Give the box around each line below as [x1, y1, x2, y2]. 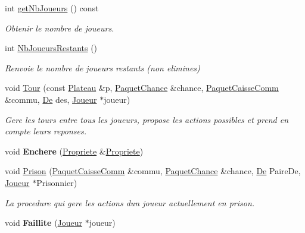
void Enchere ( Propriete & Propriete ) [5, 144, 144, 157]
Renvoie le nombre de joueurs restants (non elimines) [5, 61, 200, 74]
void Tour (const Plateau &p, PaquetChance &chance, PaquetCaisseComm [5, 81, 279, 94]
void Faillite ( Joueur [5, 216, 83, 229]
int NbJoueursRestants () [5, 42, 98, 54]
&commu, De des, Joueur [5, 93, 97, 105]
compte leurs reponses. [5, 125, 87, 137]
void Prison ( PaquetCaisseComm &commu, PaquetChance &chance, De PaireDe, [5, 165, 301, 177]
